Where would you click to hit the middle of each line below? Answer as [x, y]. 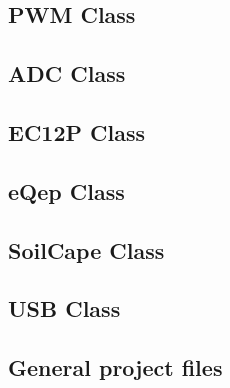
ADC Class [67, 73]
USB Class [64, 308]
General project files [115, 367]
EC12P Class [76, 131]
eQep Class [66, 190]
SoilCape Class [86, 249]
